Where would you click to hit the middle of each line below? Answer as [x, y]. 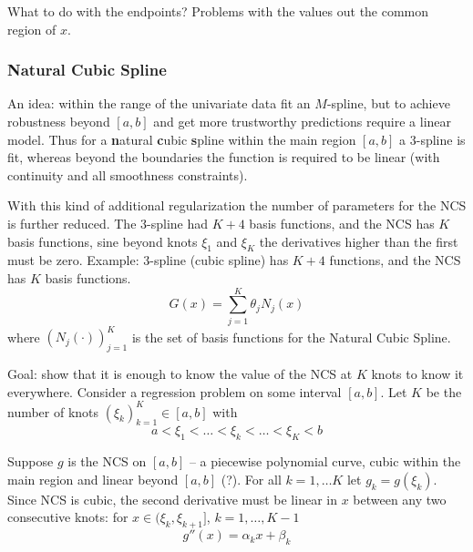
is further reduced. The [72, 223]
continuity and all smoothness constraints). [128, 174]
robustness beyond [59, 121]
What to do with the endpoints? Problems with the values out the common [218, 11]
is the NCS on [107, 461]
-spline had [178, 223]
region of [32, 29]
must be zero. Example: [73, 260]
